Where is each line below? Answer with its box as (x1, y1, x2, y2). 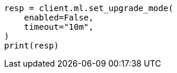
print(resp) (4, 41, 59, 50)
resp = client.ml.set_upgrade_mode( (4, 4, 173, 13)
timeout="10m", (24, 22, 94, 32)
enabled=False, (24, 13, 94, 22)
